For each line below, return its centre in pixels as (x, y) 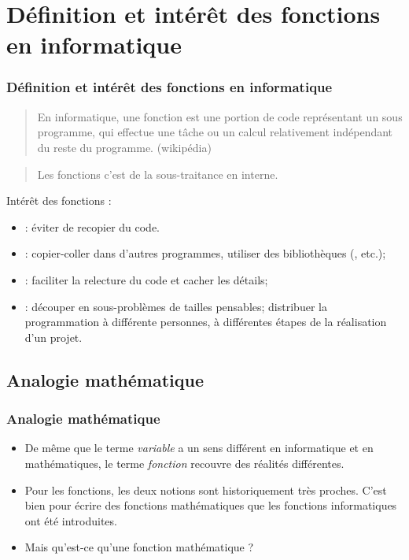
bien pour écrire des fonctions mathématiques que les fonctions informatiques (211, 505)
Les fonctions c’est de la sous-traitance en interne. (158, 174)
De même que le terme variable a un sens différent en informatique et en (199, 448)
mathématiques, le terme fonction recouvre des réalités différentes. (184, 463)
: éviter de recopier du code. (92, 226)
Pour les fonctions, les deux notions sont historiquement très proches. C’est (206, 490)
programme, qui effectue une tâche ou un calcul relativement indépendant (215, 132)
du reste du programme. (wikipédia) (124, 147)
